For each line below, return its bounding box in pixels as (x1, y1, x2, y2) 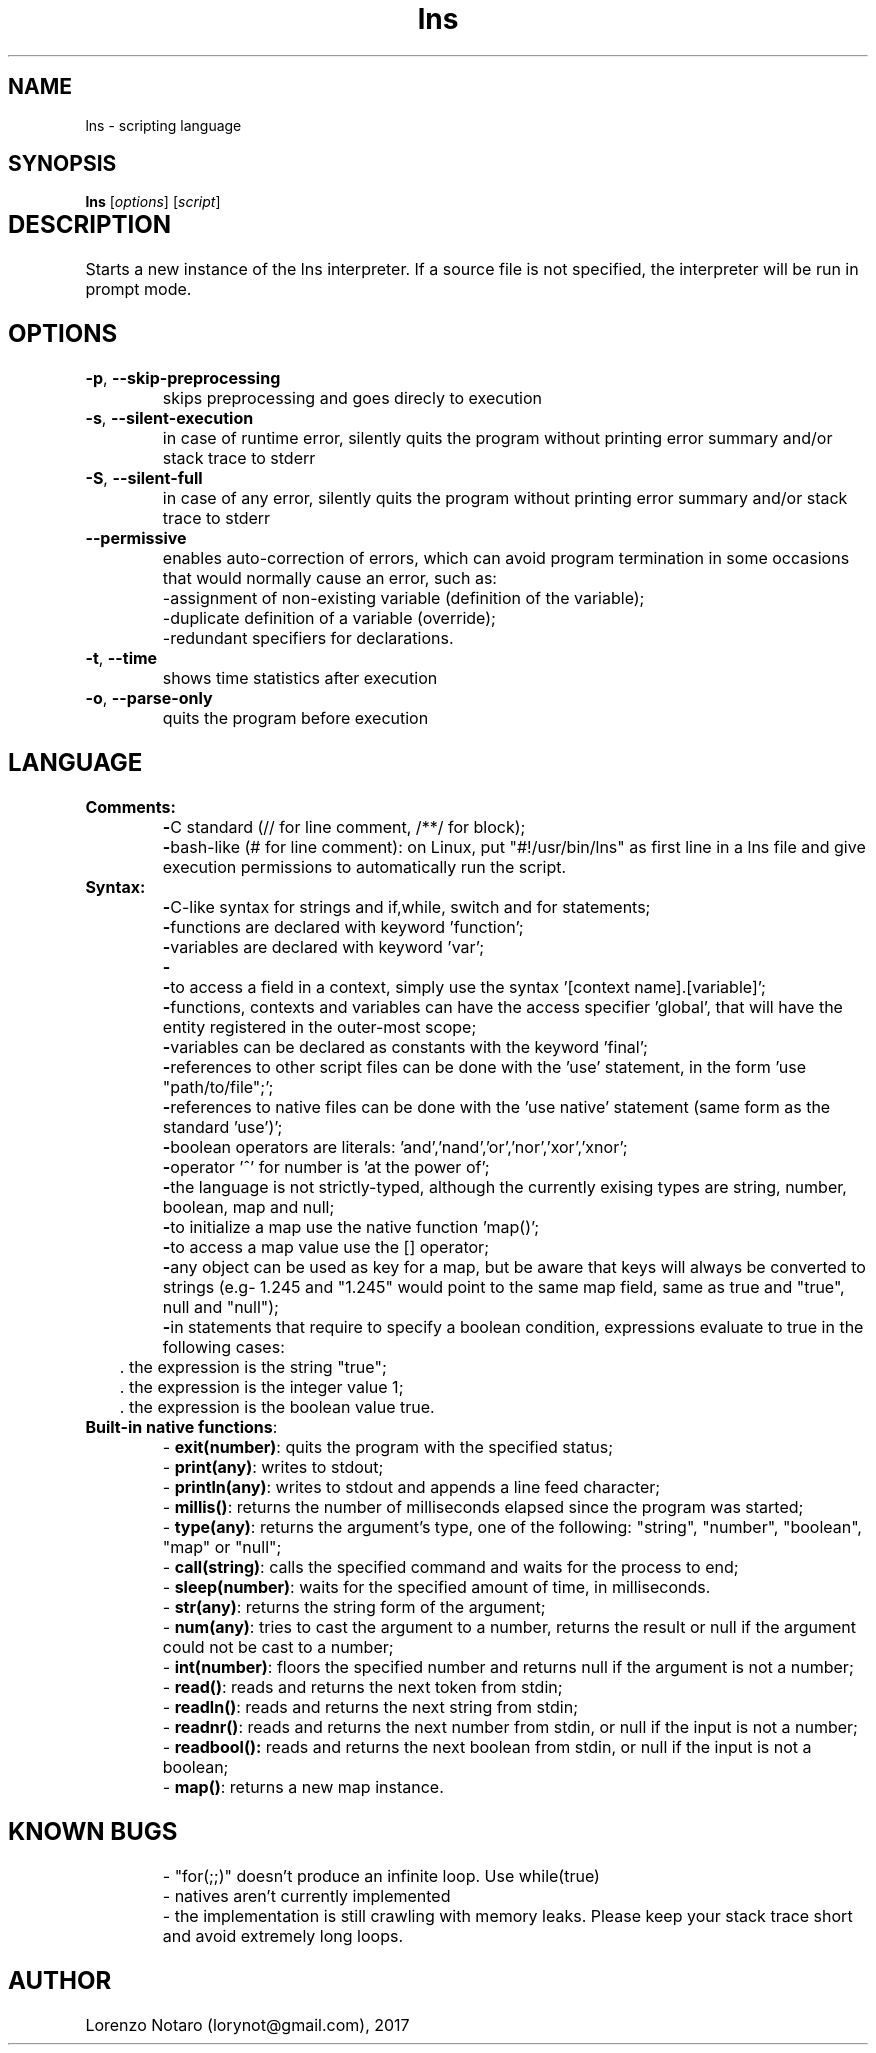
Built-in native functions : (85, 1416, 278, 1437)
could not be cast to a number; (162, 1636, 394, 1657)
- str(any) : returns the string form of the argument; (162, 1596, 546, 1617)
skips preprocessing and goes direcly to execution (162, 388, 543, 409)
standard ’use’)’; (162, 1116, 283, 1137)
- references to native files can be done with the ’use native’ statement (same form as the (162, 1096, 831, 1117)
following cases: (162, 1336, 285, 1357)
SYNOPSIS (8, 151, 117, 177)
